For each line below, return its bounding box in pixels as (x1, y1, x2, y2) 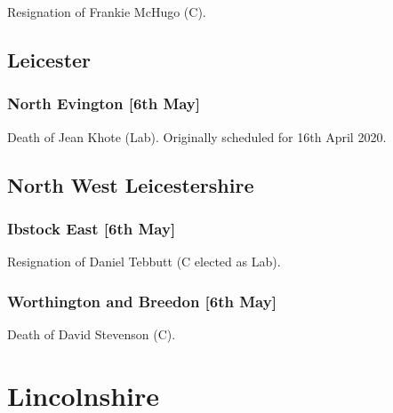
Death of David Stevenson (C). (7, 325, 176, 343)
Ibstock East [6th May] (7, 217, 176, 239)
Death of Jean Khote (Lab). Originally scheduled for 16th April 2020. (7, 127, 387, 146)
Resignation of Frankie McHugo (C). (7, 3, 206, 20)
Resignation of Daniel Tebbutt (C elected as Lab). (7, 252, 281, 271)
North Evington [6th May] (7, 92, 201, 115)
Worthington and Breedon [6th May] (7, 290, 277, 312)
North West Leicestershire (7, 171, 254, 198)
